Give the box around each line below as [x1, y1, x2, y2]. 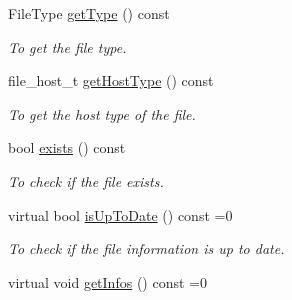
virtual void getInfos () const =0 [8, 271, 207, 292]
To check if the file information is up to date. [8, 238, 285, 259]
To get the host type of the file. [8, 103, 196, 124]
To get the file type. [8, 36, 127, 57]
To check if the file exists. [8, 170, 164, 191]
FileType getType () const [8, 3, 170, 23]
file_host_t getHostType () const [8, 70, 214, 91]
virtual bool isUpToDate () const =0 [8, 204, 233, 225]
